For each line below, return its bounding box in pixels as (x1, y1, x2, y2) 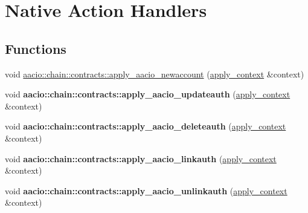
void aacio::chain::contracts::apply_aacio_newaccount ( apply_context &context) (5, 67, 304, 80)
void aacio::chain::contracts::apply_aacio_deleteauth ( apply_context (5, 120, 286, 133)
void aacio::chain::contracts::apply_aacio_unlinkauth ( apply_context (5, 184, 287, 197)
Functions (5, 39, 66, 57)
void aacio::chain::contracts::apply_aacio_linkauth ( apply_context (5, 152, 277, 165)
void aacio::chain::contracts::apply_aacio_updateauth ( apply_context (5, 88, 290, 100)
